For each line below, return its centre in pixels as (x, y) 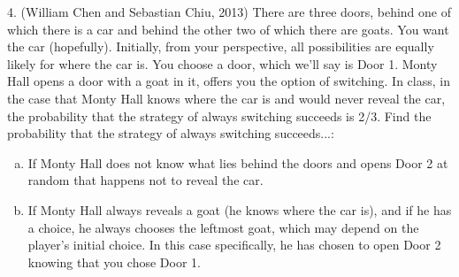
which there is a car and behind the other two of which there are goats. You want (228, 29)
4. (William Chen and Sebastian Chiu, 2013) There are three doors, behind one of (229, 12)
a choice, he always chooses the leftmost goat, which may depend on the (223, 227)
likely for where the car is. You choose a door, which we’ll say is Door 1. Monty (222, 63)
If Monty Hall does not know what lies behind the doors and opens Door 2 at (238, 162)
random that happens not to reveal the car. (145, 180)
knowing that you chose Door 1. (114, 262)
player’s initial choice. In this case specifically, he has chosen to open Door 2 (234, 245)
